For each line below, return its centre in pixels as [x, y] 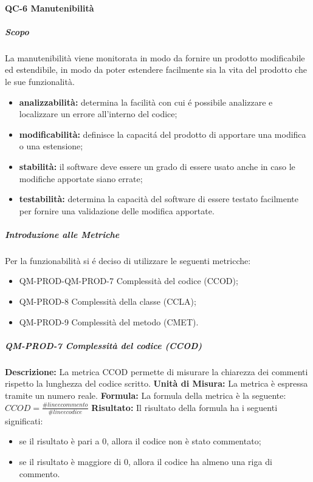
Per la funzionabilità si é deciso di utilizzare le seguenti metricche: [128, 260]
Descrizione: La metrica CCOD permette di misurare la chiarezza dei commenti [156, 371]
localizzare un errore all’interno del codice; [98, 114]
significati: [24, 420]
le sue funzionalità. [40, 81]
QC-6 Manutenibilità [50, 8]
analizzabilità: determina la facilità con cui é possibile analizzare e [146, 102]
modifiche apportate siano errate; [81, 178]
